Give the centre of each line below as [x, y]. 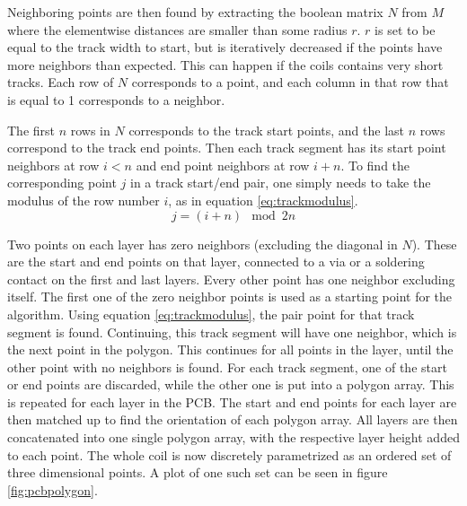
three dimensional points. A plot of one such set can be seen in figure [198, 472]
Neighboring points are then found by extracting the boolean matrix [195, 12]
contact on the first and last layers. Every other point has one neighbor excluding [231, 279]
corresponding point [62, 183]
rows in [90, 130]
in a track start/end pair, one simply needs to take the [281, 183]
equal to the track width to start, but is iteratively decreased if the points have [225, 47]
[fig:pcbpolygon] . [53, 489]
